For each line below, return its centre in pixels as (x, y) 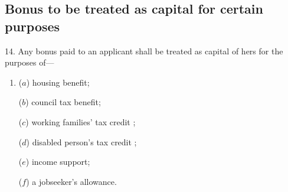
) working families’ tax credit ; (81, 121)
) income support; (58, 162)
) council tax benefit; (63, 102)
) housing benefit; (58, 82)
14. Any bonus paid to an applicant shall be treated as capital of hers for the (144, 51)
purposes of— (30, 62)
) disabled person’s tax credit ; (81, 141)
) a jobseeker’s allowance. (71, 181)
